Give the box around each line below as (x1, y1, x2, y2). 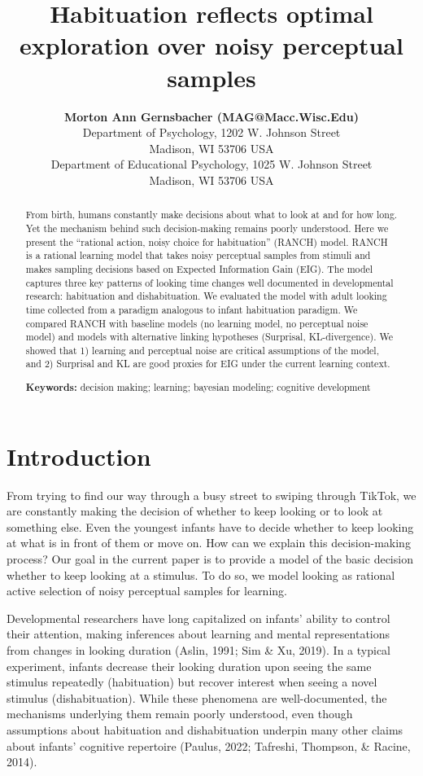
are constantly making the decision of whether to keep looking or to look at (7, 502, 383, 520)
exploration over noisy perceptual (20, 28, 403, 62)
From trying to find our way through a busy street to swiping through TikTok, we (7, 486, 416, 503)
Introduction (7, 439, 151, 472)
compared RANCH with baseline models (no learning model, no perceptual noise (25, 316, 368, 330)
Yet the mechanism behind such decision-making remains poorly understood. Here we (25, 221, 389, 235)
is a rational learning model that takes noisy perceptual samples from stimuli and (25, 248, 371, 262)
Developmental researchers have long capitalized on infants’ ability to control (7, 609, 390, 626)
